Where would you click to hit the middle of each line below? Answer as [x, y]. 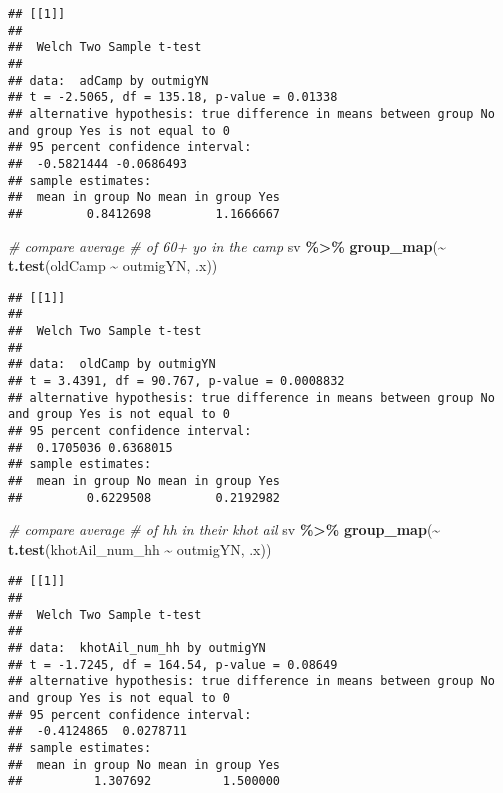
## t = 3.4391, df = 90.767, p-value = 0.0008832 [176, 381]
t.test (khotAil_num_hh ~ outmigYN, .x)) [140, 548]
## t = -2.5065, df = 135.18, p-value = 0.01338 [173, 97]
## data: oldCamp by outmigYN [112, 364]
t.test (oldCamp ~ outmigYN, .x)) [113, 265]
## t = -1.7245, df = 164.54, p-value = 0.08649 [173, 664]
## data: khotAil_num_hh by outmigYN [137, 648]
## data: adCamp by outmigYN [108, 80]
